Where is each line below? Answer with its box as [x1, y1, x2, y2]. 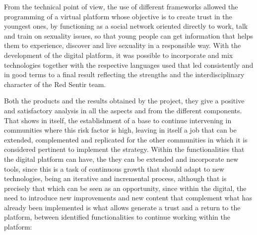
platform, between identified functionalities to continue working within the [4, 212, 230, 222]
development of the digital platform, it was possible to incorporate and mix [4, 49, 233, 60]
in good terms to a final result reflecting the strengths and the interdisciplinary [4, 69, 245, 80]
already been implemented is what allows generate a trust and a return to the [4, 202, 241, 212]
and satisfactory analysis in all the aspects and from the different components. [4, 105, 242, 115]
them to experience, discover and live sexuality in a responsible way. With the [4, 40, 241, 50]
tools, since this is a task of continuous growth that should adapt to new [4, 163, 224, 174]
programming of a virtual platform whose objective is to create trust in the [4, 11, 232, 21]
